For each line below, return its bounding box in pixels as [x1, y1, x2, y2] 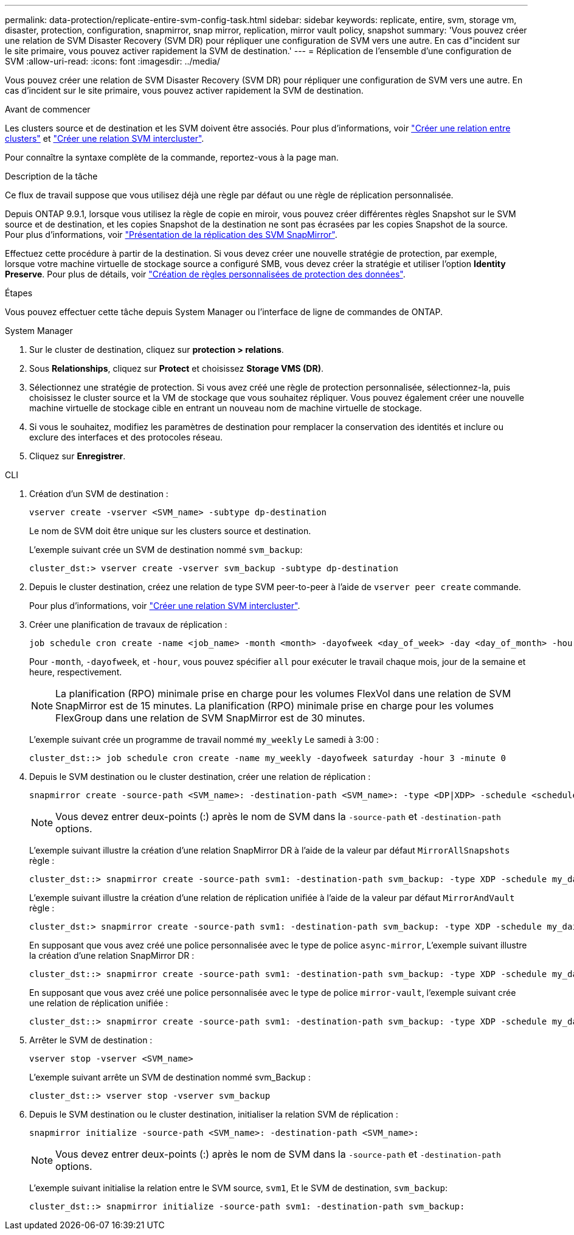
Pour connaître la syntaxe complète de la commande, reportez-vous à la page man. [5, 152, 339, 162]
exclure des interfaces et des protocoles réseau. [29, 432, 223, 442]
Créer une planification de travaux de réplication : [29, 619, 227, 630]
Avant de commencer [5, 104, 91, 114]
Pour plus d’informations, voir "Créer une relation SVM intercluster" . [29, 600, 300, 611]
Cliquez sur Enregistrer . [29, 451, 126, 461]
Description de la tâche [5, 171, 98, 181]
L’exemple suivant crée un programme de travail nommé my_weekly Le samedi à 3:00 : [29, 734, 379, 745]
